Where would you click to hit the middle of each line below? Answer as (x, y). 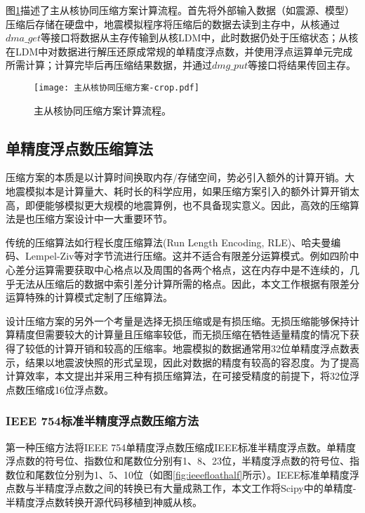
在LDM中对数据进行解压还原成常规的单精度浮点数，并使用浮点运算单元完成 (179, 51)
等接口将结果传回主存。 (302, 65)
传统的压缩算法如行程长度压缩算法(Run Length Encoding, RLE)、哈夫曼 (168, 242)
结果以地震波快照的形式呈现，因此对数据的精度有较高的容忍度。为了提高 (192, 362)
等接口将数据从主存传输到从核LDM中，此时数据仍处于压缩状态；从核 (199, 38)
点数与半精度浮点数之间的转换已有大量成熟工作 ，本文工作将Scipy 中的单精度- (181, 488)
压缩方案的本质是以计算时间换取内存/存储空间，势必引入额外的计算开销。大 (180, 177)
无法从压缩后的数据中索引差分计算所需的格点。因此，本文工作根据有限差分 (187, 283)
